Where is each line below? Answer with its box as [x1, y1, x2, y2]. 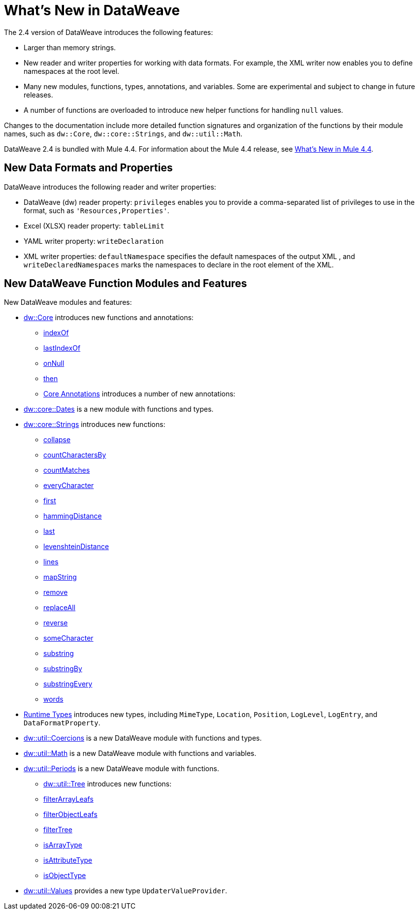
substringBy [43, 664, 82, 673]
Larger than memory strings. [24, 43, 116, 52]
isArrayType [43, 841, 83, 849]
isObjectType [43, 871, 86, 880]
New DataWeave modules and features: [4, 298, 132, 307]
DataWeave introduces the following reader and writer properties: [4, 182, 216, 191]
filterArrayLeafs [43, 795, 94, 804]
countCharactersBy [43, 451, 106, 459]
